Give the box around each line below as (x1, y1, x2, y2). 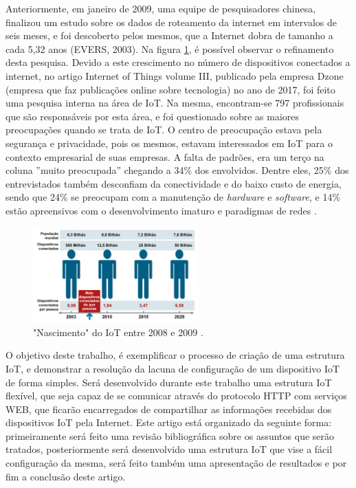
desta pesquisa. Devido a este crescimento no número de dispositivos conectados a (5, 55, 351, 69)
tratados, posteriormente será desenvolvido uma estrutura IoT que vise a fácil (5, 442, 333, 456)
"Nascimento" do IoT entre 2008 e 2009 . (33, 324, 203, 339)
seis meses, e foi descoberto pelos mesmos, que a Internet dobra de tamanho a (5, 28, 333, 43)
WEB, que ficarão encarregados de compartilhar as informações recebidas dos (5, 401, 332, 416)
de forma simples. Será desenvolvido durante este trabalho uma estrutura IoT (5, 375, 332, 389)
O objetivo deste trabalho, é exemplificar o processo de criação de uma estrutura (5, 348, 345, 362)
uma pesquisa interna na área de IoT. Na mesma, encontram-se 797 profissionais (5, 96, 344, 110)
